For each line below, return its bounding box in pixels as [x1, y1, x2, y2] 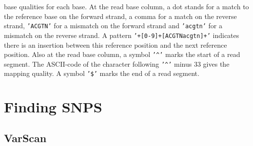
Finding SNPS [4, 97, 102, 117]
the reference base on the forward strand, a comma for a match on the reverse [4, 11, 237, 21]
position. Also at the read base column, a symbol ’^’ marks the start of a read [4, 49, 240, 59]
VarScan [4, 130, 47, 145]
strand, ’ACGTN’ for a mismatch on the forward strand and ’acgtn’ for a [4, 20, 223, 31]
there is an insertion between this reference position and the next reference [4, 39, 227, 50]
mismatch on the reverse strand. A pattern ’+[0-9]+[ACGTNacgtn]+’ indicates [4, 30, 239, 40]
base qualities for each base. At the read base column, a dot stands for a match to [4, 1, 249, 11]
